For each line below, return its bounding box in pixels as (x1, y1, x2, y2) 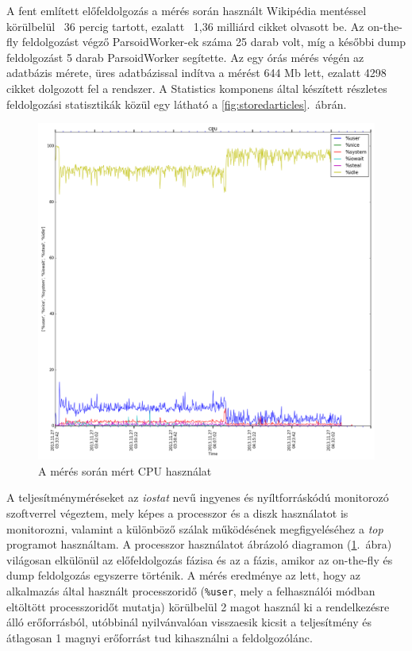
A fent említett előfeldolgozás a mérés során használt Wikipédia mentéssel (6, 2, 367, 18)
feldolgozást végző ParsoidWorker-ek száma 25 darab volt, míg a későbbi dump (21, 33, 406, 50)
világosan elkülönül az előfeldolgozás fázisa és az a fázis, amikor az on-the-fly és (6, 551, 393, 568)
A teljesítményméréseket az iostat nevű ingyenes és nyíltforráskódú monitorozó (6, 489, 389, 506)
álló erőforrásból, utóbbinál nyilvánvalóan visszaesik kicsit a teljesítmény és (6, 614, 372, 630)
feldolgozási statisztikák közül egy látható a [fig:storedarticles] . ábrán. (6, 95, 347, 112)
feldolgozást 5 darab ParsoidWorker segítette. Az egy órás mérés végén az (6, 48, 364, 65)
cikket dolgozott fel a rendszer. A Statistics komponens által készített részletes (6, 79, 387, 96)
